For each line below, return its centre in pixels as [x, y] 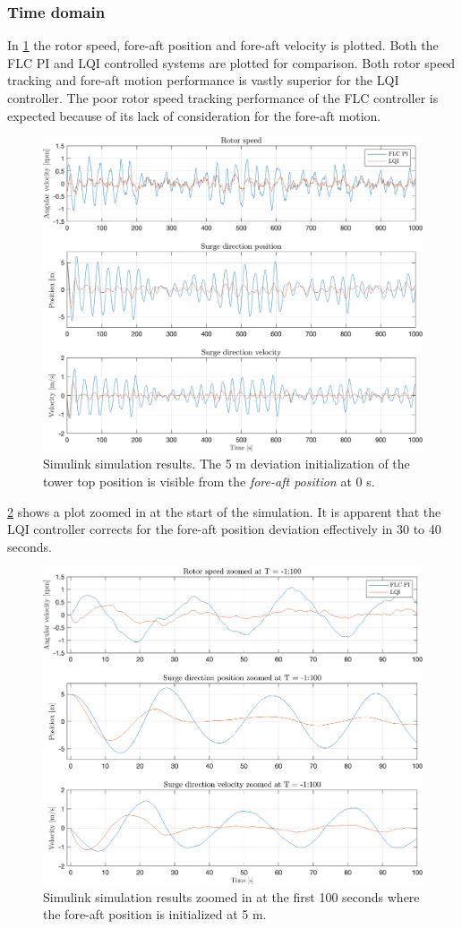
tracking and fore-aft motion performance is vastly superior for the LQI [203, 80]
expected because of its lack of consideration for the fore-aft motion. [194, 115]
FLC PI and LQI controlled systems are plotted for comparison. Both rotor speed [231, 62]
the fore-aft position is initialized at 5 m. [155, 914]
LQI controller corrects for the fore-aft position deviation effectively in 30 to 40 [224, 529]
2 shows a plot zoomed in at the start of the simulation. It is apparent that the [224, 511]
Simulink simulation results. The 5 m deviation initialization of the [227, 464]
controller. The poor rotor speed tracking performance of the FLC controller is [223, 98]
